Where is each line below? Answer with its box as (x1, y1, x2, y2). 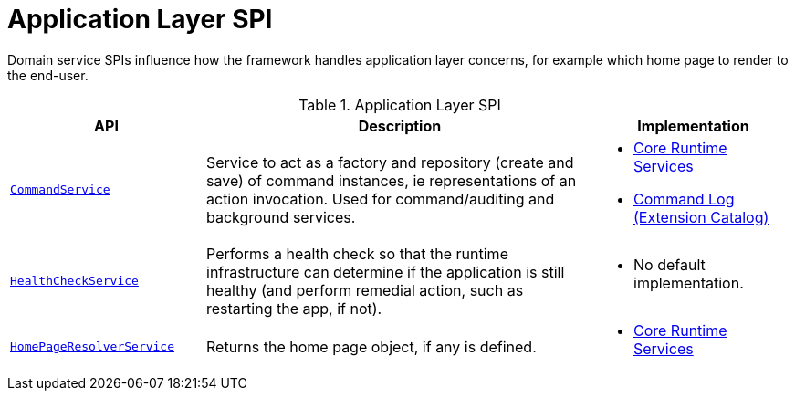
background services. (206, 207, 356, 226)
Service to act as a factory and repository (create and (206, 152, 574, 172)
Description (358, 116, 442, 135)
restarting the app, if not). (206, 298, 382, 318)
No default (633, 255, 706, 274)
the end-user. (7, 67, 89, 83)
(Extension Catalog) (633, 207, 769, 226)
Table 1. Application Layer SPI (298, 95, 501, 114)
